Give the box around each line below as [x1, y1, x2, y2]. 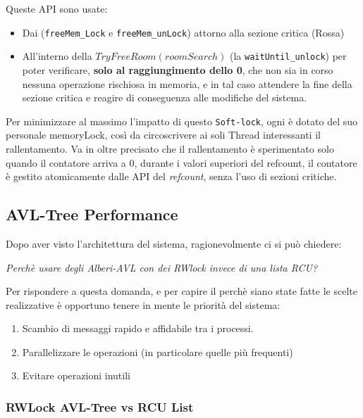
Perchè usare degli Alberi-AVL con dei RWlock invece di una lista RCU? [6, 260, 318, 274]
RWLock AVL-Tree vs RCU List [6, 398, 194, 415]
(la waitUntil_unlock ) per [229, 49, 347, 63]
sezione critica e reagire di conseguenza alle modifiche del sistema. [22, 90, 307, 105]
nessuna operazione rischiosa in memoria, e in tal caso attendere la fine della [22, 76, 352, 91]
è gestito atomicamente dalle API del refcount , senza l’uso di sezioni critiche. [6, 169, 337, 184]
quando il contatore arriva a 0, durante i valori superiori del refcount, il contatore [6, 155, 357, 170]
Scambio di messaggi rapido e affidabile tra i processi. [22, 321, 254, 336]
